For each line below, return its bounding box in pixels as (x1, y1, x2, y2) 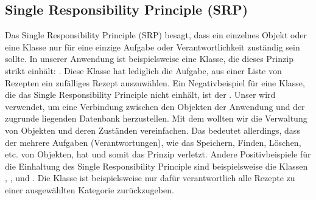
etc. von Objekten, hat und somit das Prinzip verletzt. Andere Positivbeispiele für (5, 148, 311, 160)
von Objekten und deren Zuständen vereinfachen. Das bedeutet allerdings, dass (5, 123, 300, 136)
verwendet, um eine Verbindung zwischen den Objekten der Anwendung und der (5, 100, 305, 112)
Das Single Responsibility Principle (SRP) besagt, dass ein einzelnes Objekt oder (5, 29, 307, 41)
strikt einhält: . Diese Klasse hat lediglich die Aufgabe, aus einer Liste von (5, 64, 282, 77)
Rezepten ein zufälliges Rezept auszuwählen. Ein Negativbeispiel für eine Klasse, (5, 76, 305, 89)
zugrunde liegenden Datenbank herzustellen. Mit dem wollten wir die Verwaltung (5, 112, 307, 125)
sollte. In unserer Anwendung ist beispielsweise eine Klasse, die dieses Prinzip (5, 52, 293, 65)
